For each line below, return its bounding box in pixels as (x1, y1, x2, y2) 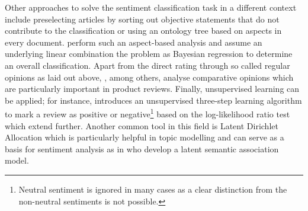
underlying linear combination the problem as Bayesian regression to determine (5, 47, 293, 60)
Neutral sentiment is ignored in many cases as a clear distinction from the (18, 183, 287, 195)
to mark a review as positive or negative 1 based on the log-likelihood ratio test (5, 106, 290, 120)
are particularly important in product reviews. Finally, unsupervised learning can (5, 82, 300, 95)
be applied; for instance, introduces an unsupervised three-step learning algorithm (5, 94, 302, 106)
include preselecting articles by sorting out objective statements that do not (5, 12, 280, 25)
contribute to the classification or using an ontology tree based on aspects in (5, 24, 282, 37)
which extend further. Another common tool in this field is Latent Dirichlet (5, 119, 278, 132)
